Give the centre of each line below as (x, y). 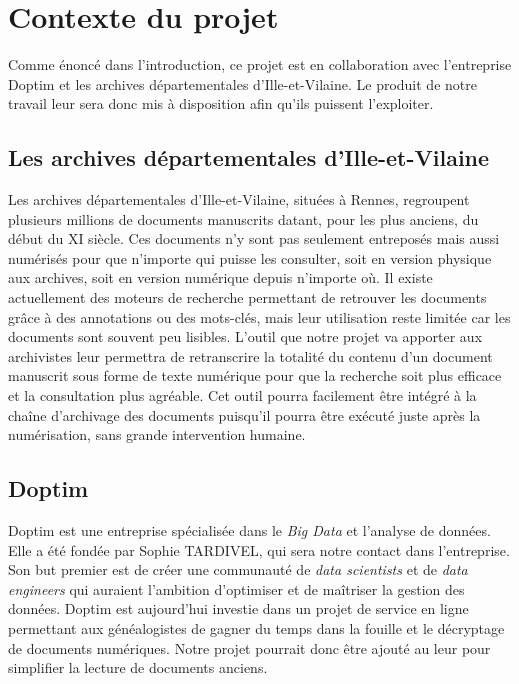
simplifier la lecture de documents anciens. (138, 667)
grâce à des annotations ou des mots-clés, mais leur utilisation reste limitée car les (259, 316)
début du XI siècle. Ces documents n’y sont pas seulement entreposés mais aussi (254, 238)
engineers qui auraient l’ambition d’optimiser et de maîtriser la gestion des (236, 588)
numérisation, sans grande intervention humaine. (157, 434)
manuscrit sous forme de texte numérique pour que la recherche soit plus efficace (255, 375)
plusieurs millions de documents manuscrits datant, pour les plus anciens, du (243, 218)
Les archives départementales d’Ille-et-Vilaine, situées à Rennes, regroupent (239, 199)
